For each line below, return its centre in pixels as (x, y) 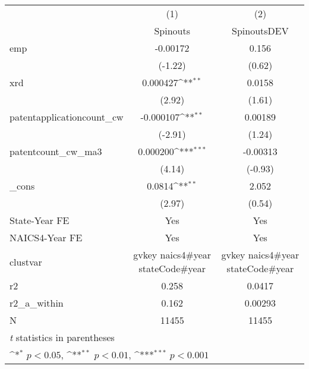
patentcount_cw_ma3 (56, 151)
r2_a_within (37, 303)
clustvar (26, 261)
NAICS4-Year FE (46, 237)
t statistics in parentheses (62, 337)
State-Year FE (40, 220)
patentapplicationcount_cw (67, 117)
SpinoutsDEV (260, 31)
